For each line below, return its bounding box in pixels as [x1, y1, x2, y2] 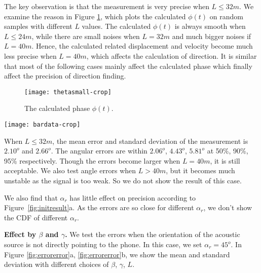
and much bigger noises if [172, 30, 251, 41]
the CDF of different [4, 212, 68, 222]
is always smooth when [174, 21, 246, 31]
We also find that [4, 192, 58, 203]
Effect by [4, 229, 36, 240]
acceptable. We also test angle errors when [4, 165, 136, 176]
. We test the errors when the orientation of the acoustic [65, 229, 240, 240]
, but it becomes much [166, 165, 235, 176]
